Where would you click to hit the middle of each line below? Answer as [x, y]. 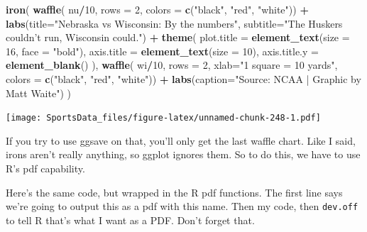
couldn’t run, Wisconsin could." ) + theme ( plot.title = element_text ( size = [178, 37]
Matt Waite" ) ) [38, 93]
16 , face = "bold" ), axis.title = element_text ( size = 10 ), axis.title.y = [162, 51]
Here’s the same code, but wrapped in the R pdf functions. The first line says [174, 192]
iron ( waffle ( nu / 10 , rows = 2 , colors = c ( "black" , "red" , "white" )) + [157, 9]
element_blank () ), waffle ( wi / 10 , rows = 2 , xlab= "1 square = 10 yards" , [172, 65]
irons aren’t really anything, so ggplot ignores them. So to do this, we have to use [183, 154]
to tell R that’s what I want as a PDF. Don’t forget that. [130, 220]
